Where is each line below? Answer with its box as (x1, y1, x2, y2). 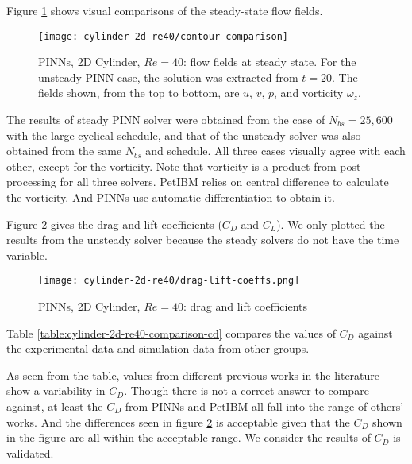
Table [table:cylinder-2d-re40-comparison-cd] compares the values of (6, 324, 336, 341)
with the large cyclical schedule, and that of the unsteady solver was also (6, 126, 361, 143)
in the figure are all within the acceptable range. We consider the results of (6, 429, 371, 446)
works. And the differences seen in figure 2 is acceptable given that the (6, 413, 350, 430)
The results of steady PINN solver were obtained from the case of (6, 111, 325, 128)
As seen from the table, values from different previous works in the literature (6, 366, 380, 383)
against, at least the (6, 398, 103, 414)
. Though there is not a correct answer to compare (124, 382, 369, 399)
